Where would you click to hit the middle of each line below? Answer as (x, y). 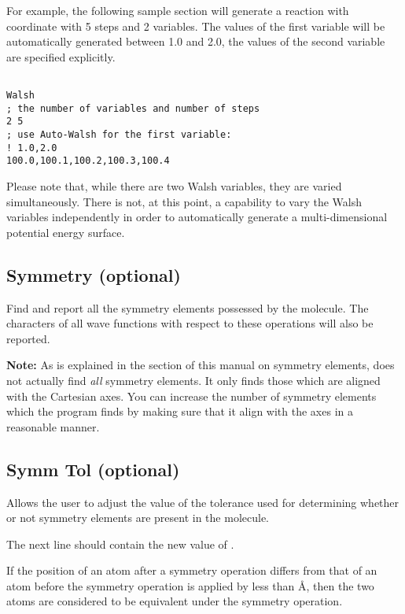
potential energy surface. (66, 232)
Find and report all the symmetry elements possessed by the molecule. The (188, 307)
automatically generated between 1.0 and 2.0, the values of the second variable (196, 41)
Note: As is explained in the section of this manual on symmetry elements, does (201, 365)
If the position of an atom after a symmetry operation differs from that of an (192, 570)
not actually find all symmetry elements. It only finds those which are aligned (193, 380)
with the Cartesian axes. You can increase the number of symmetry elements (191, 396)
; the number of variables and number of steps (133, 108)
